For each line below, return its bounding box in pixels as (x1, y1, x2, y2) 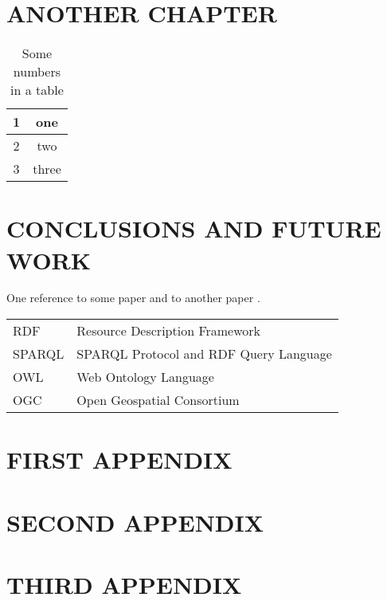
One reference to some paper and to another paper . (6, 289, 260, 306)
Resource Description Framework (76, 321, 261, 340)
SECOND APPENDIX (6, 505, 264, 538)
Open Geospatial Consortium (76, 391, 240, 410)
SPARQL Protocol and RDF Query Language (76, 344, 332, 363)
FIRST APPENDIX (6, 443, 233, 476)
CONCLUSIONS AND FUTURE (6, 212, 381, 245)
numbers (13, 62, 61, 81)
